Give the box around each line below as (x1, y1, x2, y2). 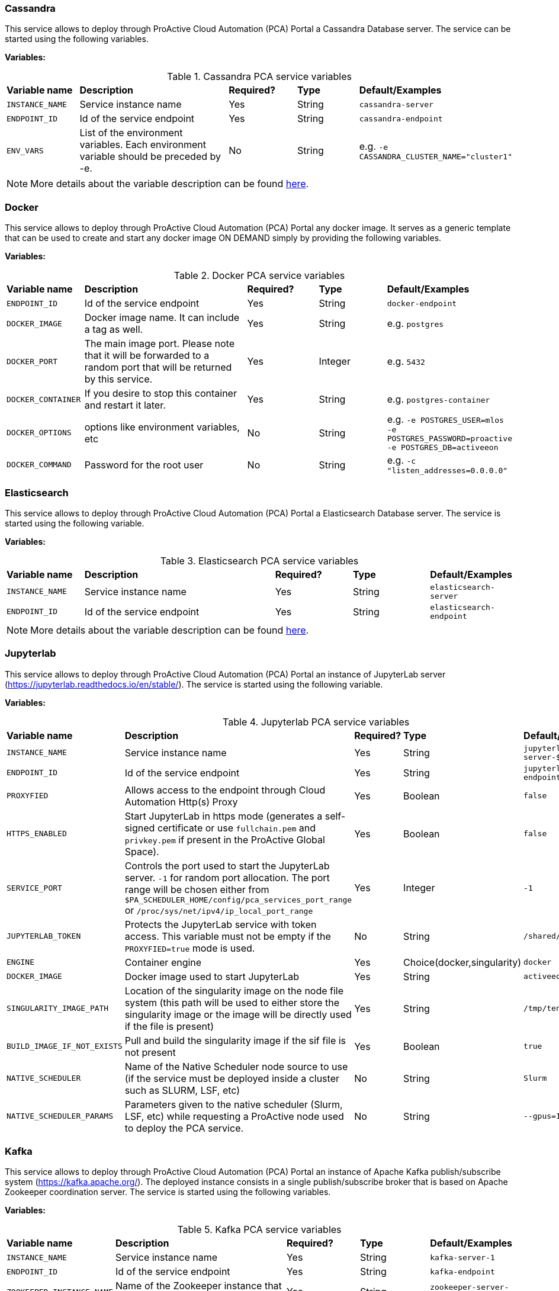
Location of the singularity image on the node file (124, 984, 344, 997)
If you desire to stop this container (84, 387, 237, 400)
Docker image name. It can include (84, 311, 240, 324)
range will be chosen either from (124, 883, 269, 895)
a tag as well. (84, 323, 143, 336)
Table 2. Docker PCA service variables (174, 269, 345, 282)
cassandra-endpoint (359, 114, 443, 123)
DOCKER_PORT (7, 357, 58, 366)
